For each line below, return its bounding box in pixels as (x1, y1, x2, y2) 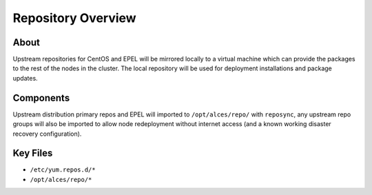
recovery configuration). (12, 130, 82, 138)
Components (12, 92, 70, 103)
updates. (12, 74, 38, 82)
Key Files (12, 147, 53, 159)
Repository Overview (12, 10, 137, 25)
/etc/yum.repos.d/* (30, 166, 96, 174)
